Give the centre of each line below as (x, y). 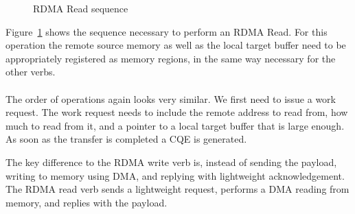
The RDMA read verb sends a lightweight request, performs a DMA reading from (177, 189)
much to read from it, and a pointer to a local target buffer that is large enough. (175, 125)
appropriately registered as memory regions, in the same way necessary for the (171, 58)
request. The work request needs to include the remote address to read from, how (177, 112)
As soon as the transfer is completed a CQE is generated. (126, 139)
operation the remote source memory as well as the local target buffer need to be (176, 45)
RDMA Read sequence (81, 8)
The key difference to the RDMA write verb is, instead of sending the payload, (171, 162)
